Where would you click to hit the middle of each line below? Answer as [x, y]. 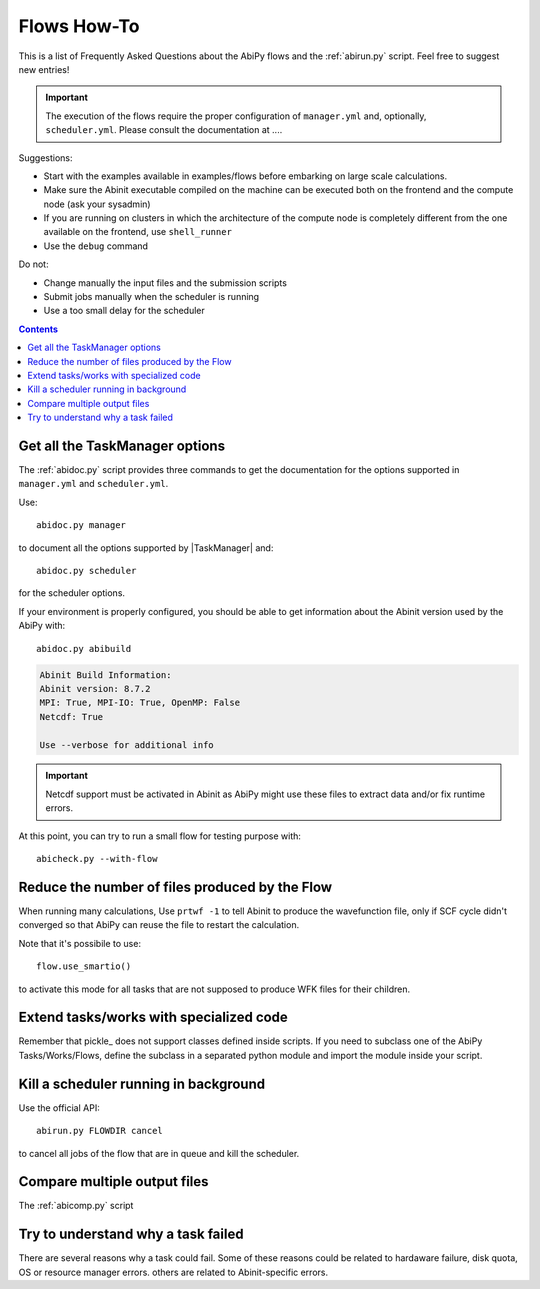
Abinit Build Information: [105, 674]
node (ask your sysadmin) [97, 204]
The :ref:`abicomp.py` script [76, 1206]
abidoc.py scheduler [86, 570]
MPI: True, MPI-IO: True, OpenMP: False [139, 703]
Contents [38, 329]
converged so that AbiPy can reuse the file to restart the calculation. [159, 925]
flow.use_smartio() [84, 966]
